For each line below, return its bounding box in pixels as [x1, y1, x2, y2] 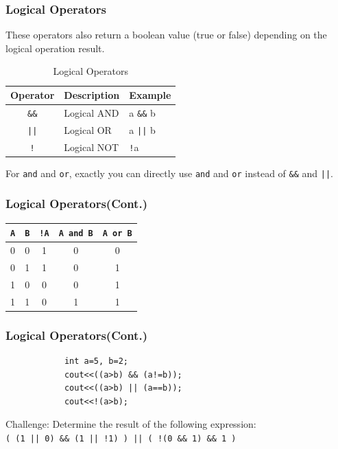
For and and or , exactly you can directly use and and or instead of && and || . [5, 165, 334, 180]
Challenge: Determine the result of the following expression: [5, 417, 256, 431]
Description [64, 88, 120, 102]
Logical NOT [64, 139, 119, 154]
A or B [102, 229, 132, 239]
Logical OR [64, 122, 112, 137]
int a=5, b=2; [64, 356, 128, 366]
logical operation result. [5, 41, 105, 55]
